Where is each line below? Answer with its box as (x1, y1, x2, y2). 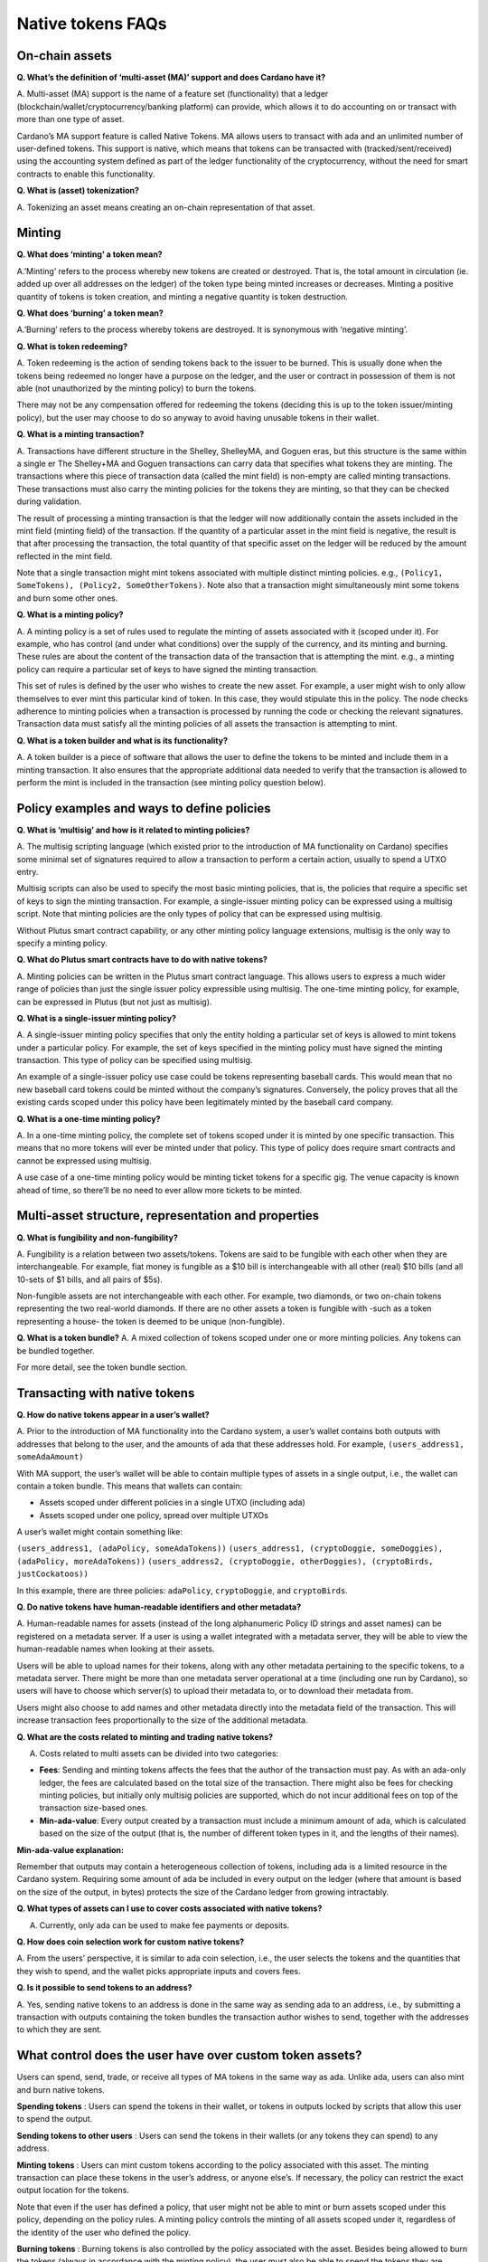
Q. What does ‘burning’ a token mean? (16, 308, 164, 318)
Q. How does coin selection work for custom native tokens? (16, 1936, 245, 1947)
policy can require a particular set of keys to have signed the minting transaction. (16, 663, 318, 674)
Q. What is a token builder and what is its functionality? (16, 735, 229, 746)
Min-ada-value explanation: (16, 1844, 124, 1855)
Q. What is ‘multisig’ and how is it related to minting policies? (16, 824, 250, 835)
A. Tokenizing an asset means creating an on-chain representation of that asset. (16, 202, 315, 213)
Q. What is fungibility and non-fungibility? (16, 1231, 178, 1243)
